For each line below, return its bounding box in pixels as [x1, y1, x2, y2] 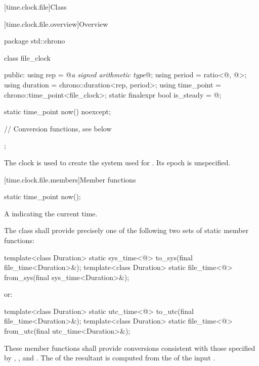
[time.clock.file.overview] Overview [4, 18, 108, 29]
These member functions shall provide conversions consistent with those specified [4, 342, 255, 353]
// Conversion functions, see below [4, 123, 112, 133]
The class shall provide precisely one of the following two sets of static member [4, 225, 249, 236]
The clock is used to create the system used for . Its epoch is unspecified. [4, 157, 231, 167]
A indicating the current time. [4, 208, 98, 218]
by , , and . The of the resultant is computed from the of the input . [4, 352, 215, 363]
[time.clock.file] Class [4, 2, 67, 12]
